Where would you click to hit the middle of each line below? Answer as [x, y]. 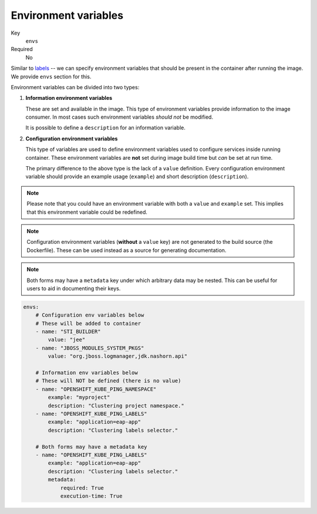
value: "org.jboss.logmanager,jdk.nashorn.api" [118, 356]
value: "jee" [67, 340]
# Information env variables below [87, 373]
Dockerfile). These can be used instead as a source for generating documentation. [127, 250]
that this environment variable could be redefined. [87, 212]
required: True [82, 488]
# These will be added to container [88, 323]
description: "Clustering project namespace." [116, 406]
